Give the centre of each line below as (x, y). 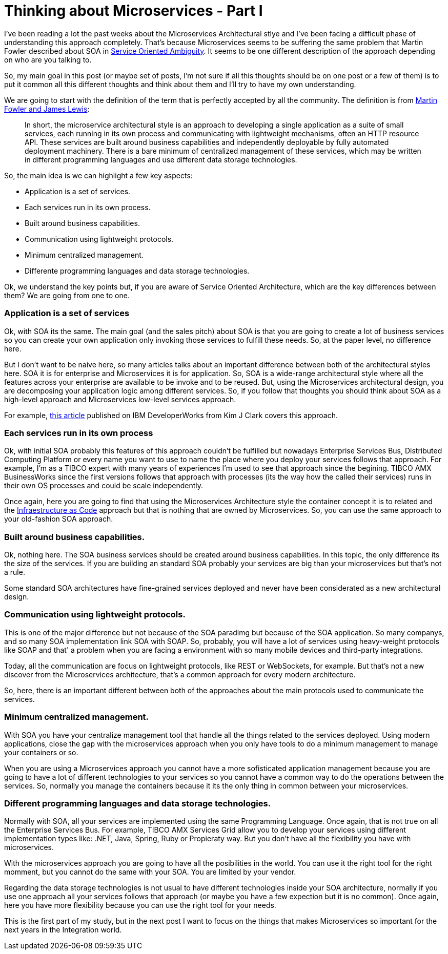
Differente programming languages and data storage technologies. (137, 271)
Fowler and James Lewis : (47, 109)
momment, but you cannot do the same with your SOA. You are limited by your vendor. (150, 872)
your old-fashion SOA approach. (59, 519)
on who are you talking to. (48, 59)
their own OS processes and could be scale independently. (104, 486)
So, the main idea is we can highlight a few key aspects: (98, 175)
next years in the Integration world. (63, 930)
